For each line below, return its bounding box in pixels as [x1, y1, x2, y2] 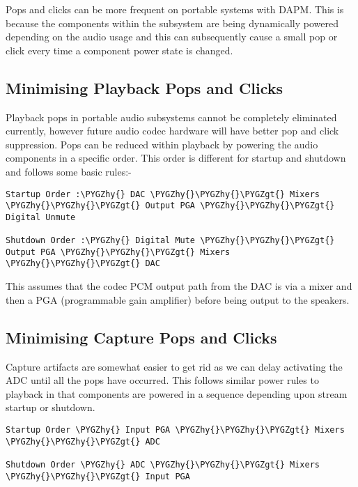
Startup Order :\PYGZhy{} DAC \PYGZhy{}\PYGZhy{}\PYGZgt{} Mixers [6, 189, 320, 199]
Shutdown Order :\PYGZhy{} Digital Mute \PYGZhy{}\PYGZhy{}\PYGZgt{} [6, 235, 335, 246]
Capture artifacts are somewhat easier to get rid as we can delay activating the [6, 359, 343, 373]
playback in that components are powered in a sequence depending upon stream [6, 386, 348, 401]
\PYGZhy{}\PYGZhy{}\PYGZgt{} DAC [6, 258, 160, 269]
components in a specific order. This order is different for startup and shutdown [6, 150, 346, 165]
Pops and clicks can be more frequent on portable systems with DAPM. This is [6, 2, 344, 16]
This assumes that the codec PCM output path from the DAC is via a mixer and [6, 279, 352, 293]
